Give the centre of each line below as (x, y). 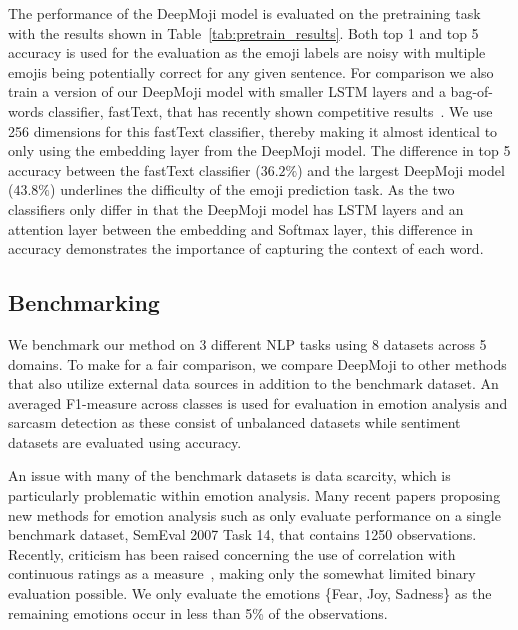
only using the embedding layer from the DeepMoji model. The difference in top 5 (259, 150)
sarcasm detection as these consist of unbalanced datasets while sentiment (234, 422)
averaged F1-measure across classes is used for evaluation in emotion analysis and (258, 402)
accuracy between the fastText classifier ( (134, 169)
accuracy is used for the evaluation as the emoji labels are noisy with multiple (247, 52)
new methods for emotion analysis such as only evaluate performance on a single (254, 514)
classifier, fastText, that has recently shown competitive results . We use (270, 110)
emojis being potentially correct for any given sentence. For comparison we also (251, 71)
